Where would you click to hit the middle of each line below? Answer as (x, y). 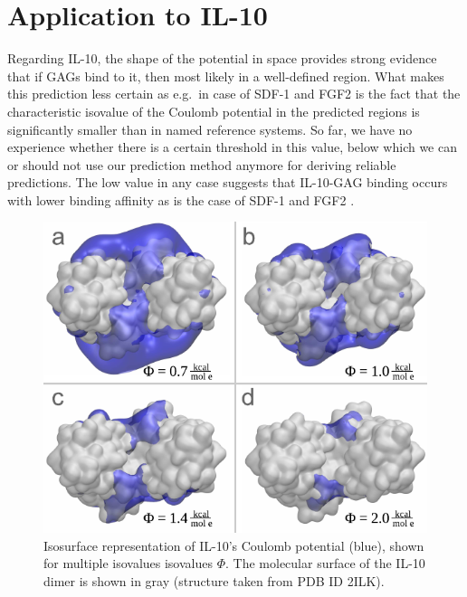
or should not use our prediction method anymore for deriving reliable (202, 164)
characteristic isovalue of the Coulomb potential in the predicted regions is (214, 111)
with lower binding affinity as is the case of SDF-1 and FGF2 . (181, 199)
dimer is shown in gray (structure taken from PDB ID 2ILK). (214, 580)
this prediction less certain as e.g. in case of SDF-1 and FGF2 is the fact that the (234, 94)
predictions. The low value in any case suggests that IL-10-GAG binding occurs (228, 182)
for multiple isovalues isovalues (128, 563)
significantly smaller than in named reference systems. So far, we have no (210, 129)
